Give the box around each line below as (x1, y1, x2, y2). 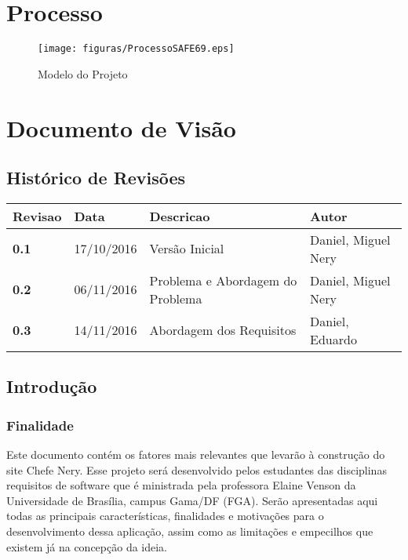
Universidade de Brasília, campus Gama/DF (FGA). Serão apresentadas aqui (6, 492, 378, 508)
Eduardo (310, 329, 357, 348)
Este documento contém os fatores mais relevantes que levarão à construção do (6, 445, 385, 462)
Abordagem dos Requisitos (149, 321, 297, 340)
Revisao (13, 206, 62, 225)
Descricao (149, 206, 210, 225)
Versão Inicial (149, 239, 224, 258)
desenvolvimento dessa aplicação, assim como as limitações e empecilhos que (6, 522, 373, 539)
